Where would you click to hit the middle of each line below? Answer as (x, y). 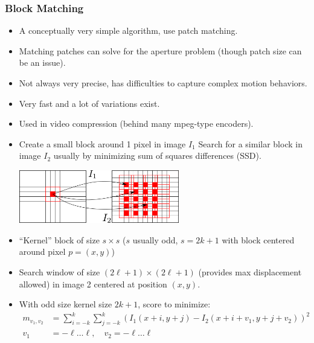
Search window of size (59, 271)
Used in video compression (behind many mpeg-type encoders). (136, 123)
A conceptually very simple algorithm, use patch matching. (128, 30)
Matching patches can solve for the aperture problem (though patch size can (160, 50)
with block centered (258, 239)
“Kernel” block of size (59, 239)
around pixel (42, 252)
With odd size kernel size (66, 304)
